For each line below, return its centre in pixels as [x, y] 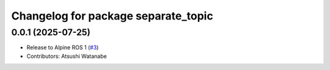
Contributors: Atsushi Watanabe [67, 56]
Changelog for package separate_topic [112, 16]
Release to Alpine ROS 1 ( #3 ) [63, 47]
